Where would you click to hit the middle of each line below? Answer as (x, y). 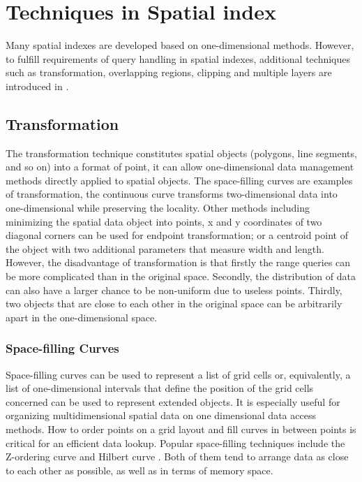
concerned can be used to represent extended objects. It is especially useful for (173, 401)
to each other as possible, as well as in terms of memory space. (139, 470)
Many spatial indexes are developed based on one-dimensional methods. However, (180, 45)
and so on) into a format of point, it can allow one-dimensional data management (180, 167)
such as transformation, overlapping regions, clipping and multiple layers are (169, 72)
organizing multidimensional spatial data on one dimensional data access (161, 415)
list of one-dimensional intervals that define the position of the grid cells (160, 388)
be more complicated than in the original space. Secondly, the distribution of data (181, 276)
